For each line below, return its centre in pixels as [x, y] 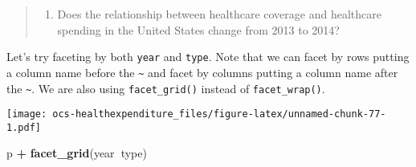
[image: [27, 114]
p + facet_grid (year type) [77, 153]
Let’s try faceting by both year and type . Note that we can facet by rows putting [208, 57]
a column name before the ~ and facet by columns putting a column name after [202, 72]
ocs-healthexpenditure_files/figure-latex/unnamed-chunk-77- [219, 114]
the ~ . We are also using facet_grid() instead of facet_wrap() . [166, 88]
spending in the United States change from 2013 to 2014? [198, 29]
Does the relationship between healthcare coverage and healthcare [219, 14]
